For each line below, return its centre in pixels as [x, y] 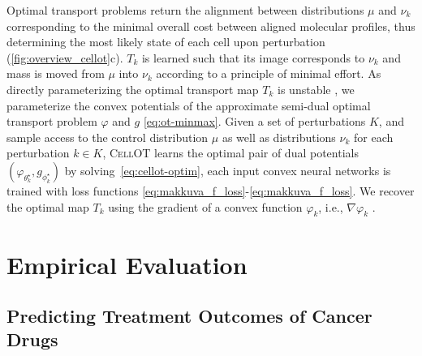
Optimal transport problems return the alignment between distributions [185, 10]
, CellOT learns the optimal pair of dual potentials [230, 153]
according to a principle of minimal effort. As [269, 73]
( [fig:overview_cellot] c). [65, 57]
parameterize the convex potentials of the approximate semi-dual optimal [189, 105]
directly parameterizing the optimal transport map [133, 89]
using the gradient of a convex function [205, 206]
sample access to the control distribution [108, 137]
